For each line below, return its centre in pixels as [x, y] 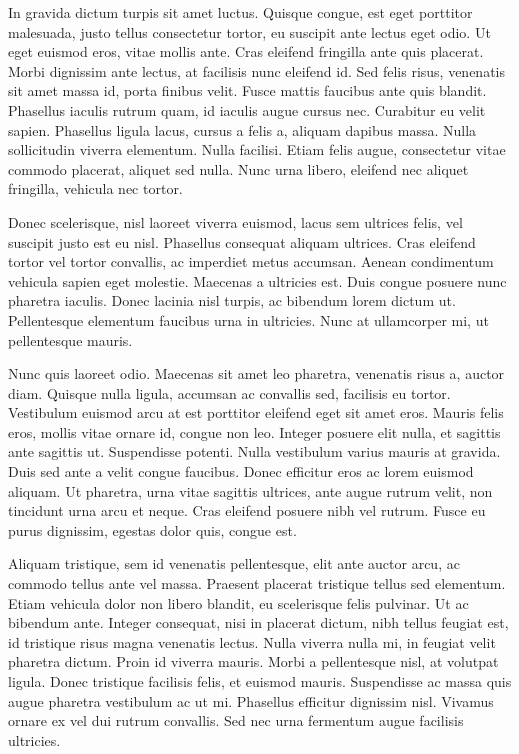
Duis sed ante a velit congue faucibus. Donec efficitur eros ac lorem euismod [241, 471]
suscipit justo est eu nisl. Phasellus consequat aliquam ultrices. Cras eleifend [242, 241]
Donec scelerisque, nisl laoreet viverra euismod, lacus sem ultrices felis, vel [235, 221]
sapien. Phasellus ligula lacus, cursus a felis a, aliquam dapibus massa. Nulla [242, 129]
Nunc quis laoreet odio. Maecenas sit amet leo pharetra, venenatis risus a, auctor [256, 373]
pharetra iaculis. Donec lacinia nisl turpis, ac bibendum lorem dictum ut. [232, 300]
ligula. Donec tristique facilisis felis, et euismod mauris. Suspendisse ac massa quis [260, 681]
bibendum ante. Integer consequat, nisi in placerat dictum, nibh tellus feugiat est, [258, 622]
